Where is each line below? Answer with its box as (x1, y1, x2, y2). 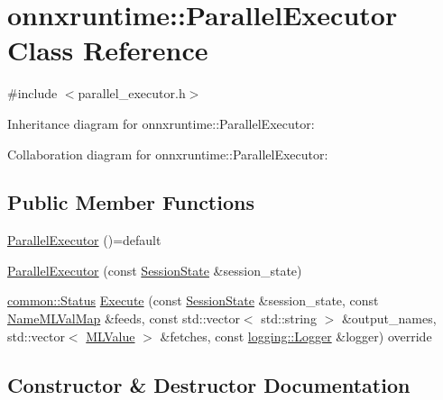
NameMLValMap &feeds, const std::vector (7, 309, 240, 328)
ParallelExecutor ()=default (7, 231, 162, 250)
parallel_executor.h (78, 84, 186, 103)
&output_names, (341, 309, 437, 328)
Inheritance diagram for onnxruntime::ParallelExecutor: (7, 114, 315, 132)
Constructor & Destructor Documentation (7, 370, 411, 398)
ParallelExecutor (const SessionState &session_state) (7, 260, 302, 279)
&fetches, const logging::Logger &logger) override (160, 326, 432, 345)
